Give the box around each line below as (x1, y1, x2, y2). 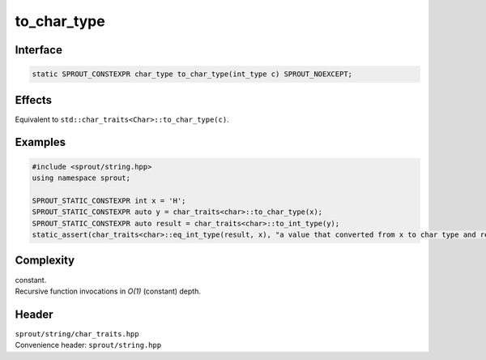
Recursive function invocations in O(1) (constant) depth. (15, 286, 202, 296)
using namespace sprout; (32, 174, 131, 182)
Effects (15, 93, 53, 107)
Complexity (15, 254, 75, 268)
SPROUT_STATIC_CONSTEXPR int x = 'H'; (32, 195, 186, 205)
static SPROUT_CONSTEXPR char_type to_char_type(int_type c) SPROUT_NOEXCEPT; (32, 70, 352, 79)
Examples (15, 135, 66, 149)
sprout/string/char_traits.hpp (15, 329, 139, 338)
